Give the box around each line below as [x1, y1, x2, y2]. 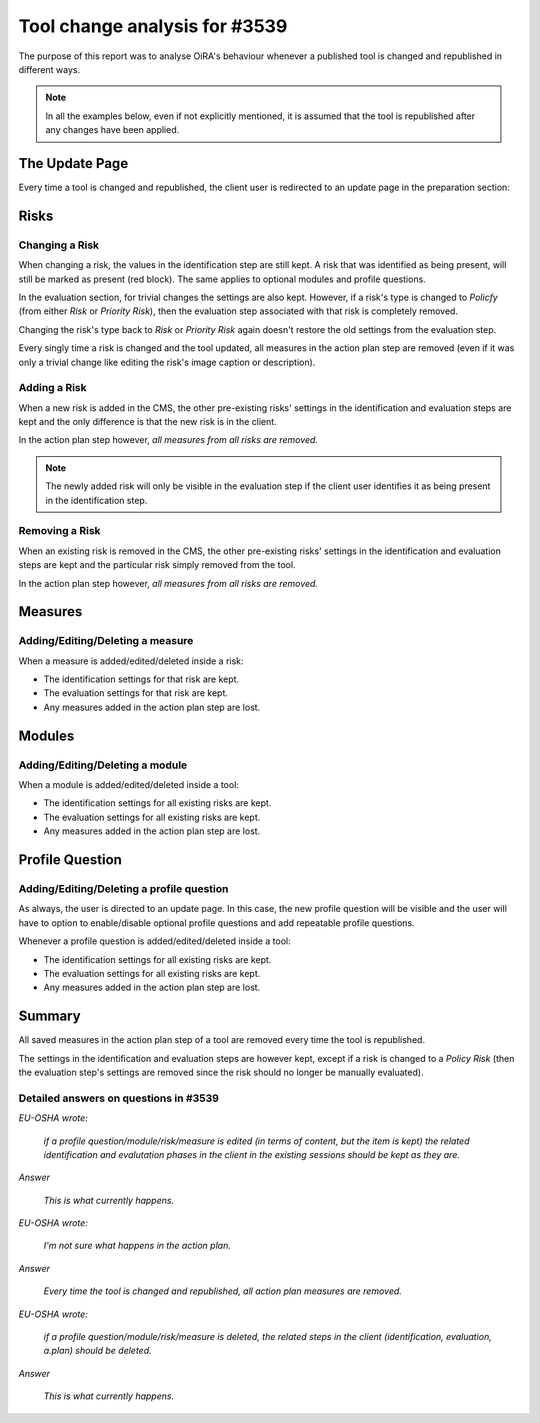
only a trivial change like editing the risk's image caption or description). [18, 356, 316, 368]
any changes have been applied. [45, 124, 180, 136]
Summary [18, 1008, 81, 1025]
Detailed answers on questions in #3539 [18, 1091, 220, 1105]
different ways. [18, 63, 80, 75]
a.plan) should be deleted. [43, 1345, 152, 1357]
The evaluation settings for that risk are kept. [43, 687, 229, 699]
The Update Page [18, 155, 129, 172]
